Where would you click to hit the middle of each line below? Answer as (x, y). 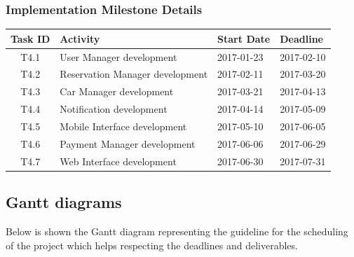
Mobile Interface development (123, 126)
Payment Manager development (128, 143)
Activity (80, 38)
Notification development (114, 109)
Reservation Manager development (134, 74)
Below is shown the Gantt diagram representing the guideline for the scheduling (177, 231)
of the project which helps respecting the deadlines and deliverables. (152, 245)
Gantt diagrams (64, 202)
